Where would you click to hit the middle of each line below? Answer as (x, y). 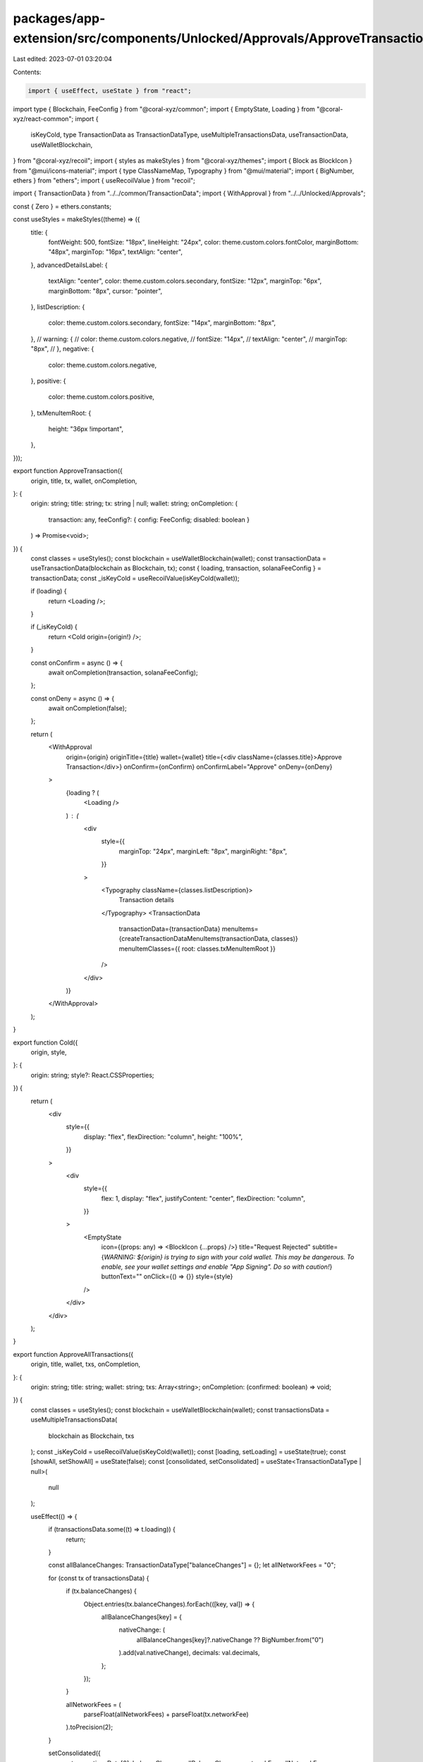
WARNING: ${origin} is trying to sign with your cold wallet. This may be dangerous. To (229, 1257)
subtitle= (325, 1247)
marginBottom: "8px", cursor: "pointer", (105, 291)
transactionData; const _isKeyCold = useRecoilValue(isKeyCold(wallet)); (135, 578)
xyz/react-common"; (43, 119)
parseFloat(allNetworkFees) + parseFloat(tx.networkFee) (166, 1714)
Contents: (27, 72)
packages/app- (59, 18)
